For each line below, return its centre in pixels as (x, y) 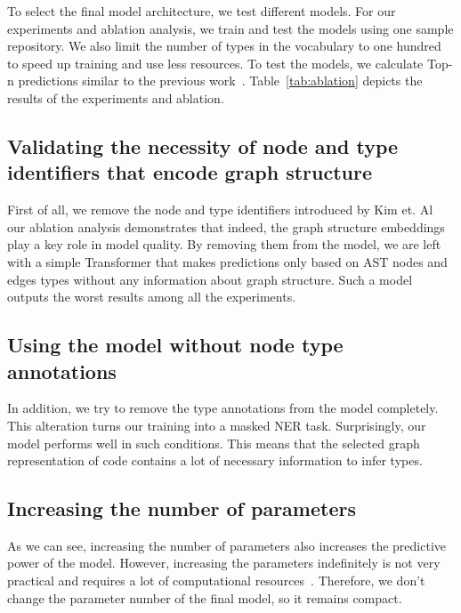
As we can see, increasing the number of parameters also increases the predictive (227, 545)
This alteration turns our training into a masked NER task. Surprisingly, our (217, 425)
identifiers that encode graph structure (190, 172)
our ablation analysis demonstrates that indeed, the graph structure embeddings (226, 226)
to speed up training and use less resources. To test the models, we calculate (215, 63)
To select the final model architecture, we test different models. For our (202, 11)
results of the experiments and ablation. (116, 97)
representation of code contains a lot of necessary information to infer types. (215, 460)
